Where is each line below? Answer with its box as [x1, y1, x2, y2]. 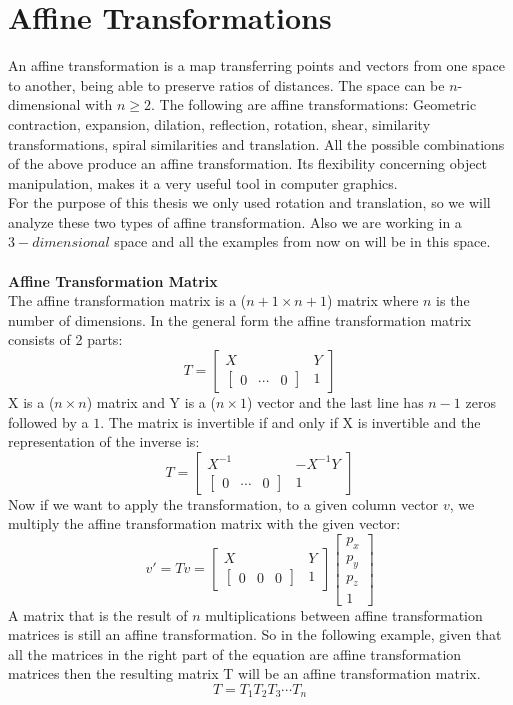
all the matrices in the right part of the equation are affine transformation [8, 643, 462, 664]
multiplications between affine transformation [205, 604, 483, 625]
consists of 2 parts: [8, 329, 123, 350]
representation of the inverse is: [8, 431, 200, 452]
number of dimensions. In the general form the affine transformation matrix [8, 309, 472, 330]
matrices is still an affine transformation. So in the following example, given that [8, 624, 502, 645]
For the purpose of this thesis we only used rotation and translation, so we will [8, 192, 491, 213]
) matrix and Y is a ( [86, 392, 216, 413]
